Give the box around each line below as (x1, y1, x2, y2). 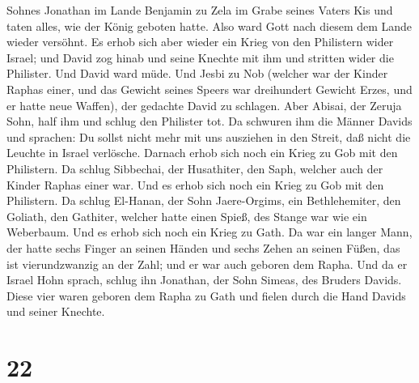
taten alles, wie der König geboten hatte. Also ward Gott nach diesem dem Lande (6, 17, 413, 34)
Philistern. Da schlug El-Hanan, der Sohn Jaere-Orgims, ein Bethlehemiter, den (6, 192, 401, 209)
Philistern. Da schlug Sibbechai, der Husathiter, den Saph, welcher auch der (6, 160, 383, 177)
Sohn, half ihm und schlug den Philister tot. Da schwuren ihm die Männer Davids (6, 113, 413, 130)
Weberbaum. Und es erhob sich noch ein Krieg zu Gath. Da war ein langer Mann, (6, 223, 413, 240)
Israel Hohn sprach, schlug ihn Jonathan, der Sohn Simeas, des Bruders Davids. (6, 271, 402, 288)
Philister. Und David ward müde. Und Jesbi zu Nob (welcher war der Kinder (6, 65, 388, 82)
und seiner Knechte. (6, 303, 105, 320)
